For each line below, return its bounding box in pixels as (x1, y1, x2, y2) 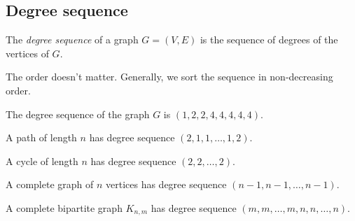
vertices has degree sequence (105, 177, 227, 192)
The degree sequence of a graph (6, 32, 139, 47)
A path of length (6, 130, 77, 145)
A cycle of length (6, 153, 78, 168)
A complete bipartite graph (6, 200, 123, 215)
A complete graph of (6, 177, 94, 192)
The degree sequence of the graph (6, 106, 150, 121)
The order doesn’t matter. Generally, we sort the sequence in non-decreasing (6, 69, 333, 84)
